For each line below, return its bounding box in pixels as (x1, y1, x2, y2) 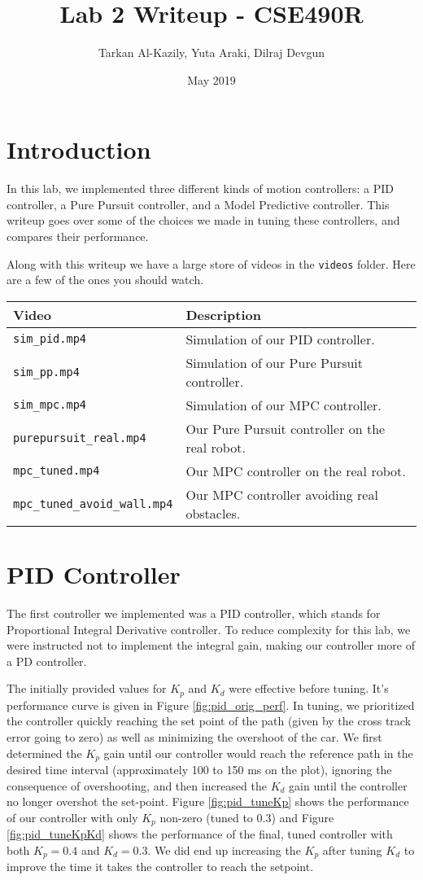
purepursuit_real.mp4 (13, 431, 146, 444)
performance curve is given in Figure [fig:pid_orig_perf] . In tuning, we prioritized (7, 696, 415, 713)
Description (185, 304, 261, 324)
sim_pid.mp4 (13, 332, 87, 346)
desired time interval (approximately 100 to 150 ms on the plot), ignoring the (7, 761, 392, 778)
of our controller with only (7, 808, 138, 825)
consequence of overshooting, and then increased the (7, 777, 267, 794)
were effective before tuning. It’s (229, 680, 389, 697)
